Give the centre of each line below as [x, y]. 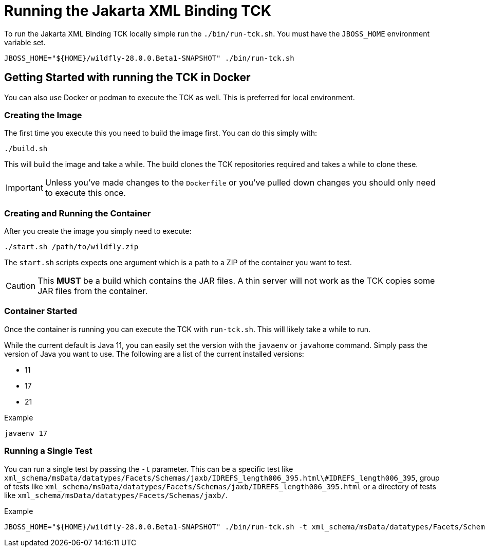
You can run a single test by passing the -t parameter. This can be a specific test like [149, 469]
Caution [21, 286]
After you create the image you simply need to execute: [98, 231]
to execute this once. [85, 193]
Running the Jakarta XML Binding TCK [138, 11]
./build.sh [26, 149]
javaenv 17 [26, 433]
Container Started [41, 311]
